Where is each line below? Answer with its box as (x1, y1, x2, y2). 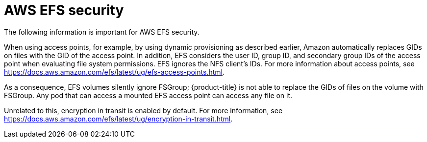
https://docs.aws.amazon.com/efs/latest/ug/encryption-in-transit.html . (4, 114, 233, 123)
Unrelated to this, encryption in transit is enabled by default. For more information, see (4, 106, 283, 115)
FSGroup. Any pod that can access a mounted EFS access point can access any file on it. (4, 91, 293, 100)
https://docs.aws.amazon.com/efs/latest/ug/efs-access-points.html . (4, 67, 225, 76)
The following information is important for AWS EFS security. (4, 27, 200, 36)
